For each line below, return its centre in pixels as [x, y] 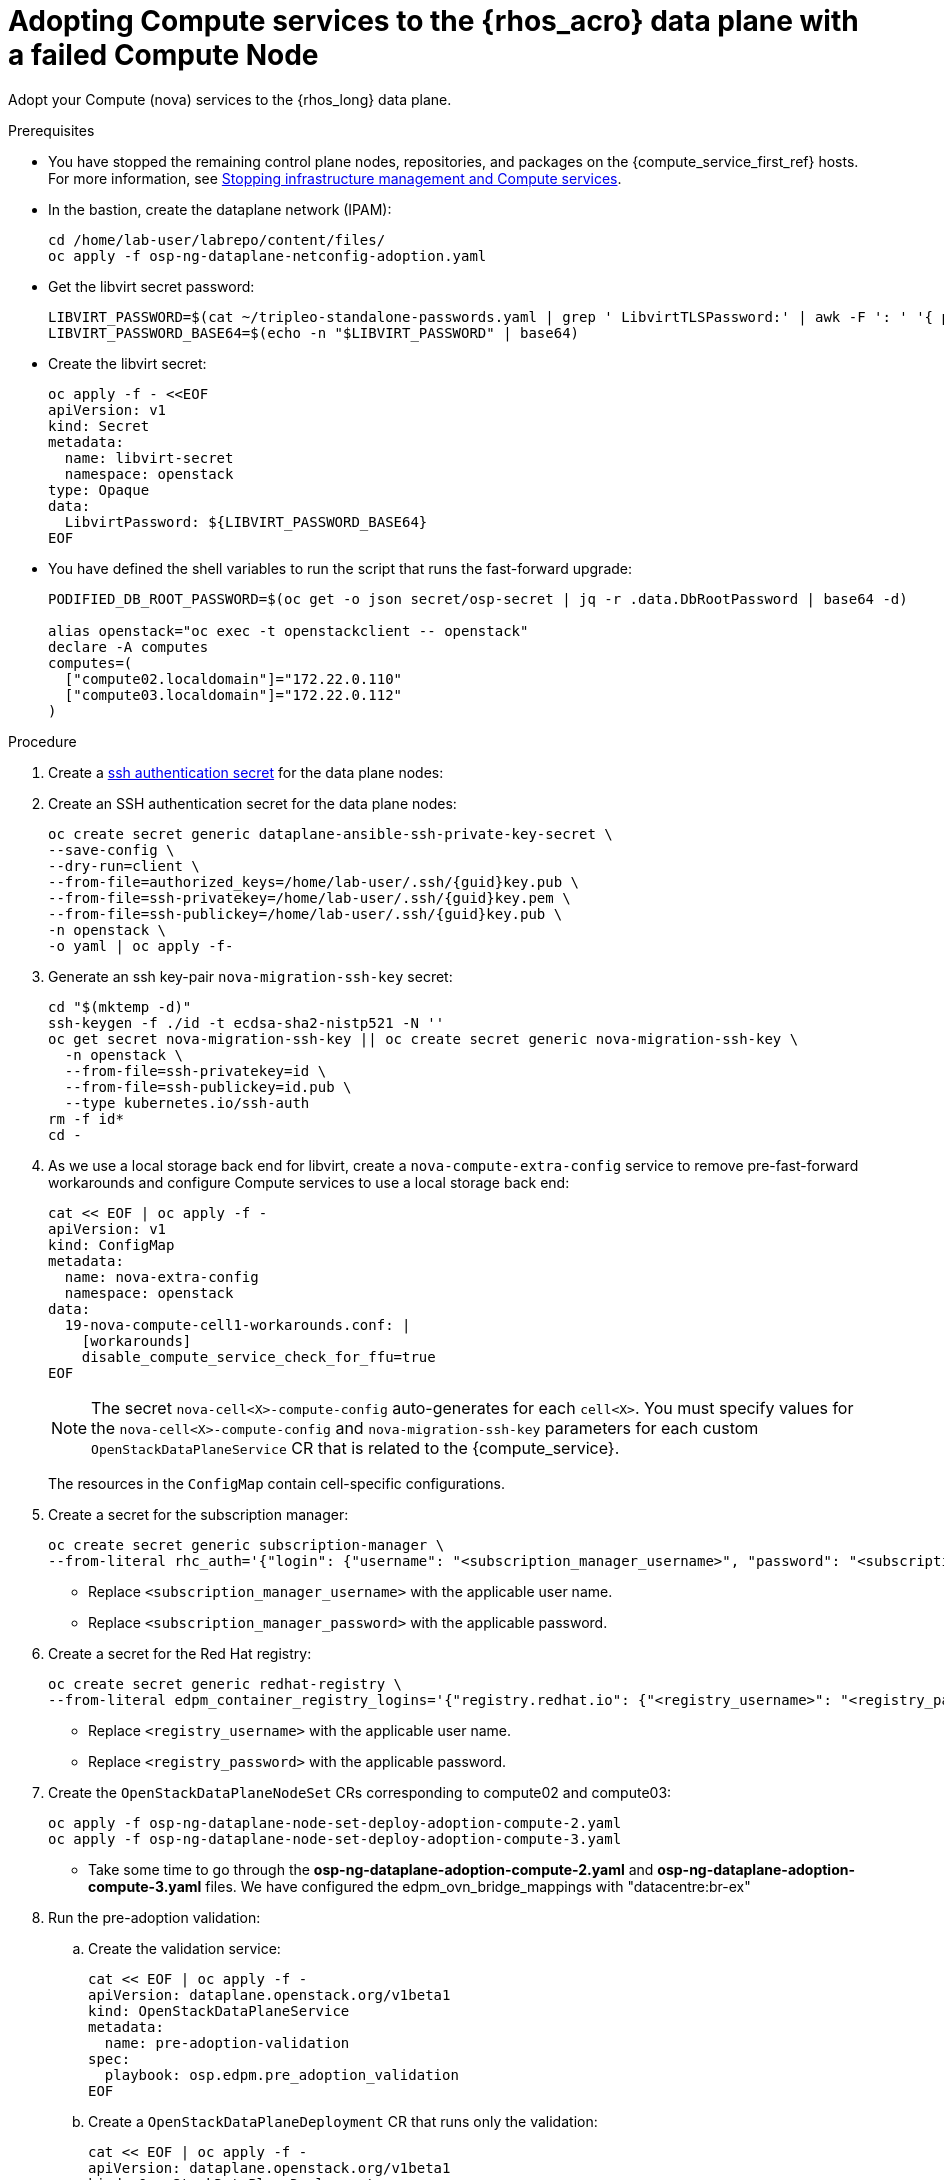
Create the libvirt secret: [127, 363]
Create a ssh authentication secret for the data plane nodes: [246, 772]
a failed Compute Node [163, 55]
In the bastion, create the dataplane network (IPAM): [220, 209]
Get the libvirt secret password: [151, 286]
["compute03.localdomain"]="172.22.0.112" [233, 694]
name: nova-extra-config [161, 1276]
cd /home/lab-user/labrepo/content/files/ [217, 239]
